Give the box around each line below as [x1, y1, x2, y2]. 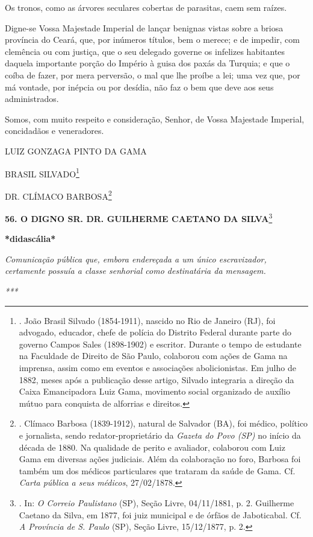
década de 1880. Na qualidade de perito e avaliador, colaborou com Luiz [19, 440, 285, 453]
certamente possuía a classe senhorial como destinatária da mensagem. [5, 264, 266, 277]
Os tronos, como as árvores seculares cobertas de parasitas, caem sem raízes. [5, 1, 287, 13]
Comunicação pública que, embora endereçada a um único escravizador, [5, 252, 267, 265]
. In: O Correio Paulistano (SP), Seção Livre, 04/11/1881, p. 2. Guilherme [19, 496, 294, 509]
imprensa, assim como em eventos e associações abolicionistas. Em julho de [19, 361, 296, 374]
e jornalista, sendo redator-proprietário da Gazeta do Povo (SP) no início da [19, 429, 301, 441]
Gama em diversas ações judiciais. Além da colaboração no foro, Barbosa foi [19, 453, 301, 465]
